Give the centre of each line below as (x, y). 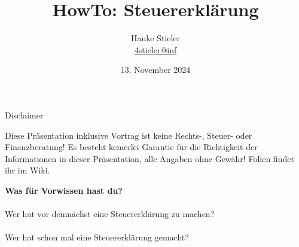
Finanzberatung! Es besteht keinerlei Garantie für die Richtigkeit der (131, 147)
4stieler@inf (155, 49)
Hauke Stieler (155, 38)
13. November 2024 (155, 70)
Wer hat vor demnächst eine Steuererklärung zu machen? (110, 214)
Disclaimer (24, 115)
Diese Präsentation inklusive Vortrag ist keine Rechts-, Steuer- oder (129, 135)
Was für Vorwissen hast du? (64, 190)
